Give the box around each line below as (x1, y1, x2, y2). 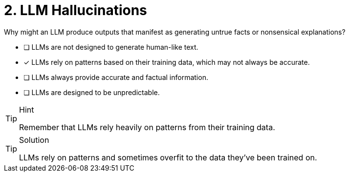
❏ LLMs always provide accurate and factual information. (23, 73, 208, 81)
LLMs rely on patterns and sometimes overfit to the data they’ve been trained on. (19, 152, 317, 162)
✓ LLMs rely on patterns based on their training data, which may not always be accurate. (23, 58, 310, 66)
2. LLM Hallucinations (4, 2, 147, 19)
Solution (19, 135, 49, 145)
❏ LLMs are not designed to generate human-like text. (23, 42, 198, 51)
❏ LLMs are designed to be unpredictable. (23, 88, 160, 97)
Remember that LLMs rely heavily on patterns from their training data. (19, 122, 275, 132)
